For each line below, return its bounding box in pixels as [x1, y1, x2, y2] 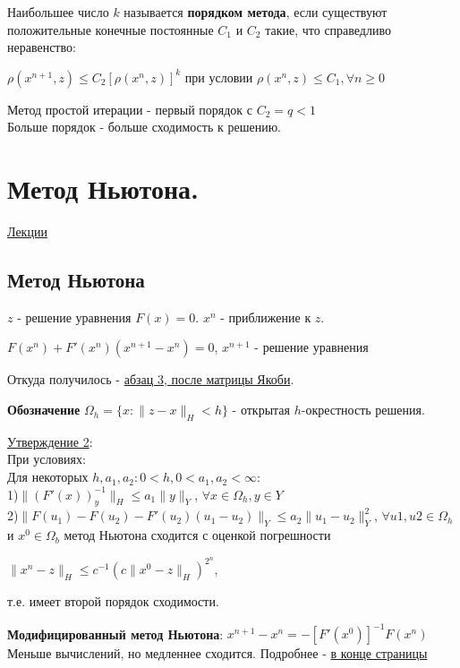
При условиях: [7, 450, 86, 468]
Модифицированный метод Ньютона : [7, 624, 224, 642]
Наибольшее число [7, 3, 109, 21]
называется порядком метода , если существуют [124, 3, 388, 21]
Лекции [7, 222, 47, 241]
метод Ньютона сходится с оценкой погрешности [64, 526, 331, 544]
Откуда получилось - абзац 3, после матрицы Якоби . [7, 370, 294, 389]
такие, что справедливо [265, 20, 391, 39]
